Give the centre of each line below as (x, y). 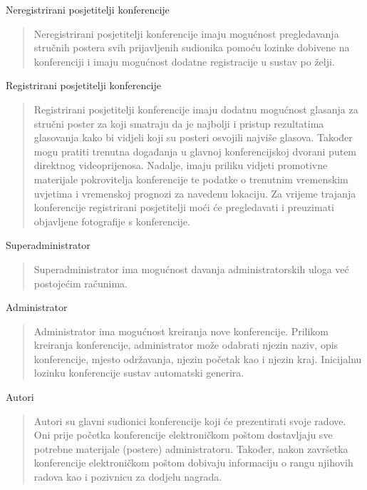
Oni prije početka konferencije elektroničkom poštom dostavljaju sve (183, 435)
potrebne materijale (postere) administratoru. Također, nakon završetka (191, 448)
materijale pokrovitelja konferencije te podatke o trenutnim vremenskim (191, 179)
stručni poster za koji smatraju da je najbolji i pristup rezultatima (179, 123)
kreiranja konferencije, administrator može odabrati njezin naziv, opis (186, 345)
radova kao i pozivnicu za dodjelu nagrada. (128, 477)
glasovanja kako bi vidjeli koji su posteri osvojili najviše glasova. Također (193, 137)
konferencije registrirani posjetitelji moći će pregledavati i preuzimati (184, 207)
